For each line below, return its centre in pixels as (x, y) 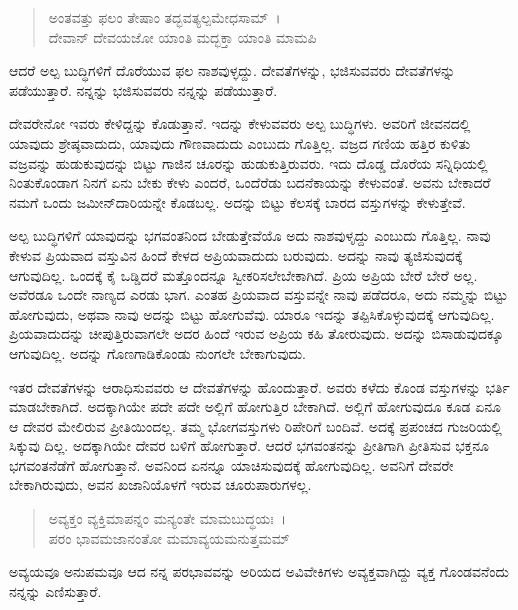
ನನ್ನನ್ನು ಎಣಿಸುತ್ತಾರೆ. (55, 590)
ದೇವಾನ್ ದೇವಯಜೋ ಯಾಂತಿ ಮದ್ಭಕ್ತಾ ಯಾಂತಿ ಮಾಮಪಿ (182, 36)
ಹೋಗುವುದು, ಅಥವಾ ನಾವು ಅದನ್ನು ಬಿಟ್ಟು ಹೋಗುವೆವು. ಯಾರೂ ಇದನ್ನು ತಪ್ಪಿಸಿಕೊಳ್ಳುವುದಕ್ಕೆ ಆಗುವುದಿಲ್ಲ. (252, 313)
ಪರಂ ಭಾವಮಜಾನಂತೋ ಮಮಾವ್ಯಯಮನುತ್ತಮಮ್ (169, 537)
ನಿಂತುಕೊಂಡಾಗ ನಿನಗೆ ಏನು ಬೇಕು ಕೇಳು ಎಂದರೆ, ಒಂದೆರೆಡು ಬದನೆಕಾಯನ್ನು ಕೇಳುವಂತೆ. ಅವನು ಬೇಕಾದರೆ (250, 182)
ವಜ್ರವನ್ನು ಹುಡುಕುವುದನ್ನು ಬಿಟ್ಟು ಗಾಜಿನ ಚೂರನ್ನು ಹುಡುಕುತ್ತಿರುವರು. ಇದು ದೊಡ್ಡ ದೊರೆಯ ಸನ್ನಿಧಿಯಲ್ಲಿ (248, 162)
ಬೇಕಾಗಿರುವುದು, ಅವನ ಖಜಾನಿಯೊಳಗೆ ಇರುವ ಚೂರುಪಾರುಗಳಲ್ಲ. (160, 484)
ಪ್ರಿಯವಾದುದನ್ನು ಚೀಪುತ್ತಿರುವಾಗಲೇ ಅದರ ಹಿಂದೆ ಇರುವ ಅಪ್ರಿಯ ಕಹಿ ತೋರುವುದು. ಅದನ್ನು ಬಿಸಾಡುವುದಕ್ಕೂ (256, 333)
